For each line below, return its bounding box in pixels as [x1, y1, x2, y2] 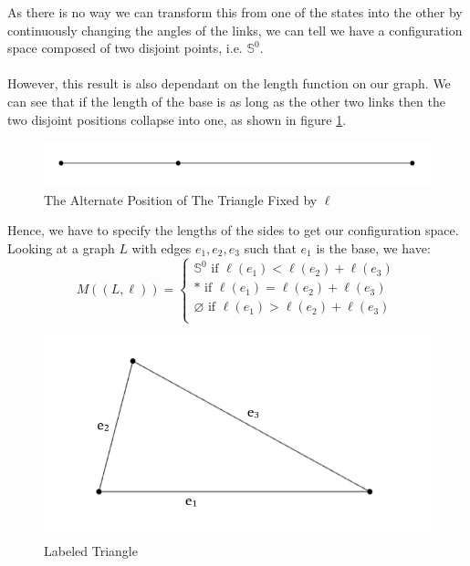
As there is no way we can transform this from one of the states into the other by [7, 3, 463, 21]
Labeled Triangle [44, 540, 138, 560]
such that [244, 238, 297, 257]
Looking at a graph [7, 238, 115, 257]
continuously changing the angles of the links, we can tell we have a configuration [7, 20, 463, 39]
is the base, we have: [316, 238, 431, 257]
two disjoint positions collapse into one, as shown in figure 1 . [7, 109, 347, 129]
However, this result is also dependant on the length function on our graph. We [7, 74, 451, 93]
